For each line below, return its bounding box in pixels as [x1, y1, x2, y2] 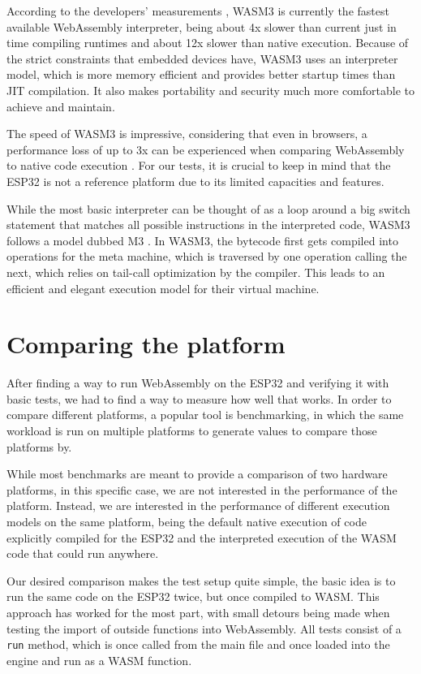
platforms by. [6, 438, 72, 455]
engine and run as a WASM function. [6, 651, 192, 668]
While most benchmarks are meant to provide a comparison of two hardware [6, 465, 388, 482]
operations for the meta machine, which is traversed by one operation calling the [6, 248, 407, 265]
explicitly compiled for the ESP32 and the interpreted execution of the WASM [6, 529, 397, 546]
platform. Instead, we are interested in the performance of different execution [6, 497, 390, 514]
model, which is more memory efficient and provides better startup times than [6, 66, 396, 83]
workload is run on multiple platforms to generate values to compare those [6, 422, 377, 439]
